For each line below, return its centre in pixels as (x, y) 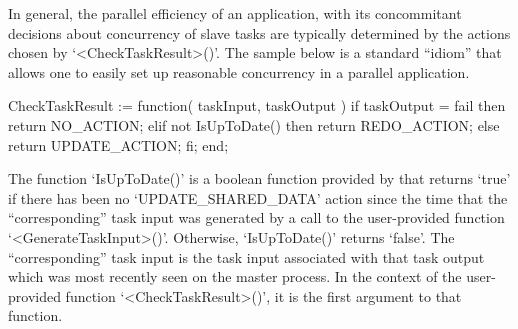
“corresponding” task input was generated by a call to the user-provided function (256, 217)
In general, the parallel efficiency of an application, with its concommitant (235, 13)
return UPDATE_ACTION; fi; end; (118, 144)
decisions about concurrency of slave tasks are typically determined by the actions (259, 32)
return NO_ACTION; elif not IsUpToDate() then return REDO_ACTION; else (254, 124)
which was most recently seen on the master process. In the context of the (235, 276)
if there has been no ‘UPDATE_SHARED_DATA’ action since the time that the (258, 197)
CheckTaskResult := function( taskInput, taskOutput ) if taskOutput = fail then (257, 105)
